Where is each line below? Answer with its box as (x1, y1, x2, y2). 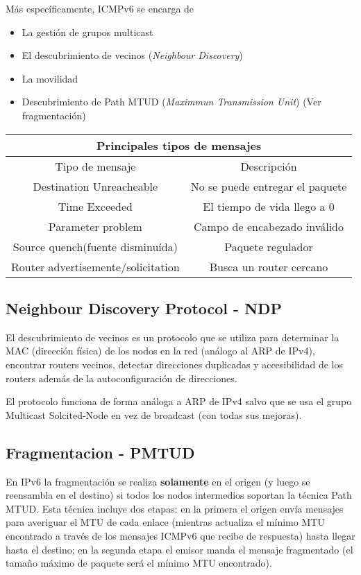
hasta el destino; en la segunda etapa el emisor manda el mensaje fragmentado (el (6, 542, 353, 556)
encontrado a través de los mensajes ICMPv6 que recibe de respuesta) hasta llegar (6, 528, 355, 542)
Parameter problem (48, 218, 142, 234)
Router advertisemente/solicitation (11, 258, 180, 275)
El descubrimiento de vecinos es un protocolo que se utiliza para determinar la (6, 329, 339, 344)
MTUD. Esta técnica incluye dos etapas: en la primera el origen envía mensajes (6, 501, 344, 515)
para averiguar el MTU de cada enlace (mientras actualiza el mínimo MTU (6, 515, 325, 529)
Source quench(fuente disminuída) (12, 238, 178, 255)
